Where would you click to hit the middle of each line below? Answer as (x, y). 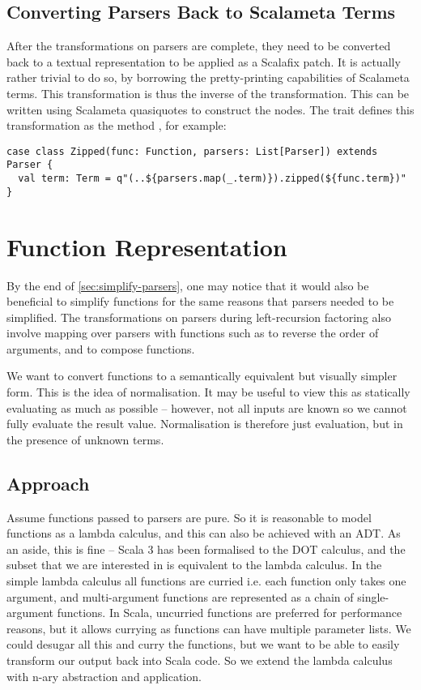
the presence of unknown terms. (85, 439)
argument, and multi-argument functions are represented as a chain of (180, 596)
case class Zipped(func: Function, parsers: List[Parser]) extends (192, 151)
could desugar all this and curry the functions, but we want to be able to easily (203, 644)
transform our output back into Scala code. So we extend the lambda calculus (200, 660)
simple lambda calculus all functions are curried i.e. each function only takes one (206, 581)
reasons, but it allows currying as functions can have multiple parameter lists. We (209, 628)
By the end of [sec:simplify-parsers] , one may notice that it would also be (188, 285)
